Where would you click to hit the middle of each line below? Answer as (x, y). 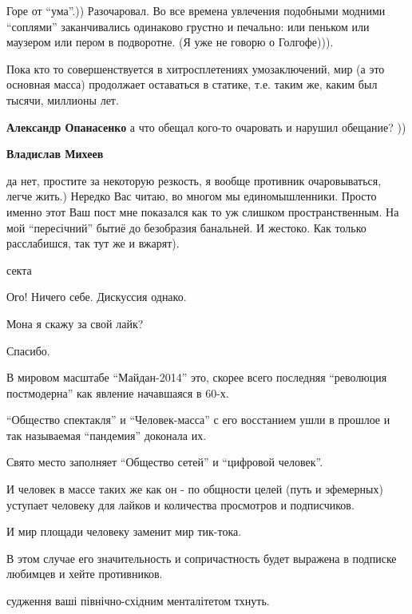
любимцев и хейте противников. (85, 574)
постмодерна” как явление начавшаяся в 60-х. (118, 392)
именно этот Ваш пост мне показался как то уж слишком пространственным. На (203, 211)
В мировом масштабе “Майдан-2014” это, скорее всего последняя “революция (197, 377)
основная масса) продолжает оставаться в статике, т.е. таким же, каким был (192, 84)
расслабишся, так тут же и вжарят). (93, 243)
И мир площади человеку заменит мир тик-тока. (124, 531)
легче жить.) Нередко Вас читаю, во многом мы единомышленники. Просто (192, 196)
